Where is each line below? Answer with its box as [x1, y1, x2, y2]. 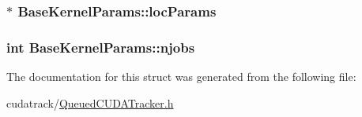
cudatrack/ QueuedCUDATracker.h [6, 94, 174, 111]
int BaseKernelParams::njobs [6, 37, 195, 57]
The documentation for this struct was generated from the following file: [6, 68, 356, 85]
